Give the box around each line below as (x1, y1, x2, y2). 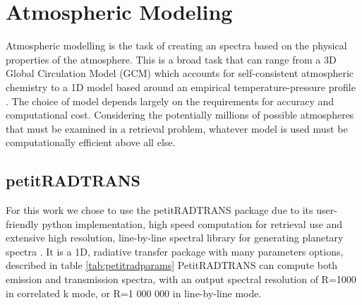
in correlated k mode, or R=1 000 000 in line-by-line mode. (6, 285, 262, 300)
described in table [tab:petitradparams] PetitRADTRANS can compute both (6, 258, 338, 273)
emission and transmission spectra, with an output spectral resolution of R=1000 (6, 272, 356, 287)
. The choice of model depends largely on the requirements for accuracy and (6, 93, 334, 108)
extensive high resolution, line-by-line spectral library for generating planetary (6, 230, 344, 245)
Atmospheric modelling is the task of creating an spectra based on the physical (6, 38, 347, 53)
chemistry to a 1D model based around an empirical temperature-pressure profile (6, 79, 356, 94)
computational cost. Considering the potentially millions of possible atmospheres (6, 107, 354, 122)
